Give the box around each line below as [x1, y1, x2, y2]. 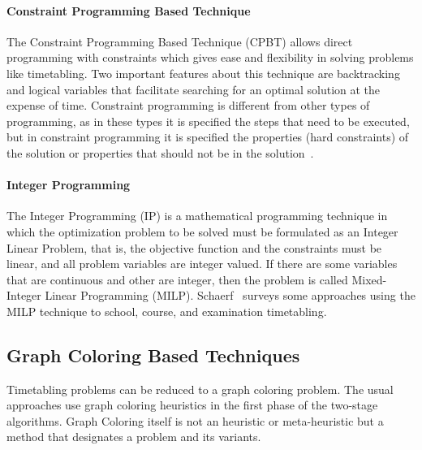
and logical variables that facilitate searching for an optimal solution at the [6, 80, 381, 97]
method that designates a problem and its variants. [6, 428, 261, 445]
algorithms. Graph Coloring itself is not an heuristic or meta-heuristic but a [6, 412, 384, 429]
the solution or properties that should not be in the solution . [6, 144, 314, 161]
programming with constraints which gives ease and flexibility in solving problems [6, 49, 414, 66]
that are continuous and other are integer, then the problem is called [6, 270, 348, 288]
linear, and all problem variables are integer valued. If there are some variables [6, 255, 398, 272]
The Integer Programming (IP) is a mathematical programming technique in [6, 207, 388, 224]
